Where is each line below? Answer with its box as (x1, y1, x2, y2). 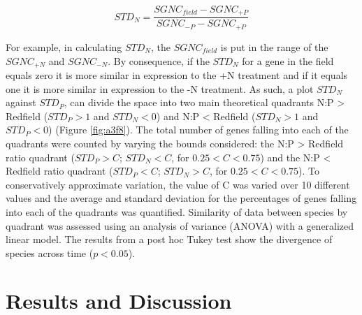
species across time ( (6, 245, 94, 260)
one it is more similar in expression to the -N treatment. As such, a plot (6, 81, 314, 96)
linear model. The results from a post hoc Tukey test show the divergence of (6, 232, 333, 247)
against (6, 95, 36, 110)
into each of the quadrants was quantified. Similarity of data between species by (6, 204, 348, 219)
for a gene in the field (242, 53, 334, 68)
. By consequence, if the (108, 53, 210, 68)
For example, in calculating (6, 39, 122, 54)
